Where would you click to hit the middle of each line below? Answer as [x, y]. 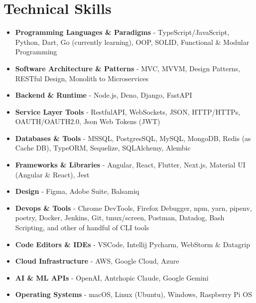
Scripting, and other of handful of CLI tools [82, 227]
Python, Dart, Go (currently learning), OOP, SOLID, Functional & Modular [132, 42]
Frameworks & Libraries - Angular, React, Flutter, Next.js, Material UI [130, 165]
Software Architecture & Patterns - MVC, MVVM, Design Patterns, [128, 68]
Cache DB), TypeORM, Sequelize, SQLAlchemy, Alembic [103, 148]
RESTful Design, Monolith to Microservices [82, 78]
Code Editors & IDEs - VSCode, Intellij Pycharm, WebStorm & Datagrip [132, 244]
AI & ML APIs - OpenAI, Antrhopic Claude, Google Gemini [112, 277]
